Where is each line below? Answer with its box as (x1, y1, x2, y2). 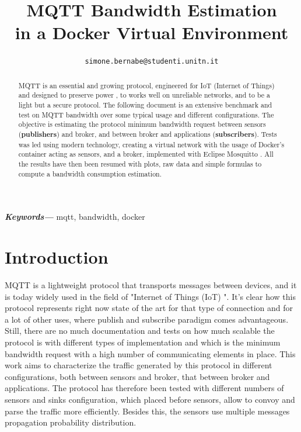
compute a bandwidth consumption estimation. (18, 168, 162, 178)
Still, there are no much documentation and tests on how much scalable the (5, 324, 275, 337)
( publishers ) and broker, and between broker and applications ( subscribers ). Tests (18, 129, 277, 140)
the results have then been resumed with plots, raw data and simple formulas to (18, 159, 262, 169)
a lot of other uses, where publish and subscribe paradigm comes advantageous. (5, 313, 289, 325)
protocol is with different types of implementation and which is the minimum (5, 336, 281, 348)
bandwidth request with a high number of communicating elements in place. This (5, 347, 296, 360)
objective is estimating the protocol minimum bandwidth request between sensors (18, 119, 266, 129)
